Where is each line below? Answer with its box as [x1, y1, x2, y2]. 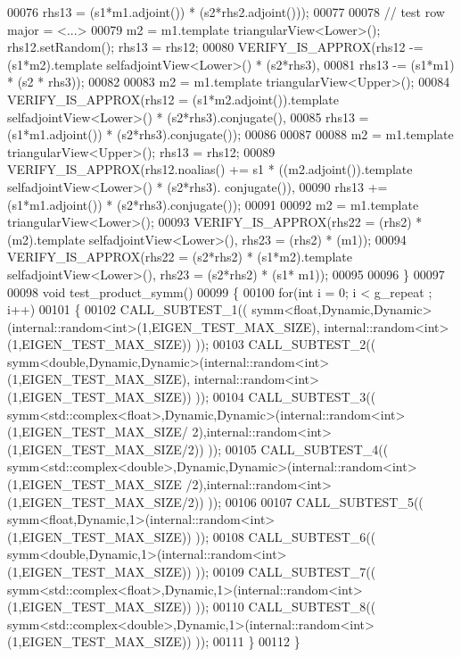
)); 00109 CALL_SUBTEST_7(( [195, 562, 376, 580]
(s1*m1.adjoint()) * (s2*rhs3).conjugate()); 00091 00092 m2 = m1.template [7, 195, 419, 213]
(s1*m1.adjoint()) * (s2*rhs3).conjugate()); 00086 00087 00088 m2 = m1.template [7, 125, 454, 144]
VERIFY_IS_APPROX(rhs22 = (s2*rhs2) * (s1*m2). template [7, 247, 352, 266]
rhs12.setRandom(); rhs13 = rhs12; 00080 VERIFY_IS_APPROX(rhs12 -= [7, 37, 424, 56]
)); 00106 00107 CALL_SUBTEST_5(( [208, 492, 424, 511]
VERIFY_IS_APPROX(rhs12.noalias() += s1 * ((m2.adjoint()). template [7, 160, 413, 179]
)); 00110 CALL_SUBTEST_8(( [195, 597, 376, 616]
